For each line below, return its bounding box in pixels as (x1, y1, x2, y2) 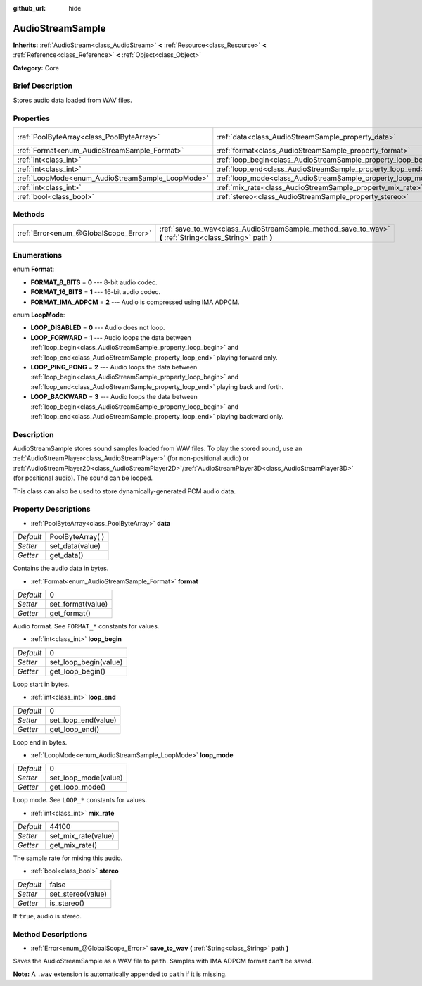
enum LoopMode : (13, 310, 65, 320)
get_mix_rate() (49, 840, 98, 850)
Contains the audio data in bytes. (13, 564, 109, 573)
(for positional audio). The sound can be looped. (13, 474, 153, 482)
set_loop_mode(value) (49, 773, 123, 783)
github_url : (13, 4, 46, 12)
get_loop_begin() (49, 666, 105, 676)
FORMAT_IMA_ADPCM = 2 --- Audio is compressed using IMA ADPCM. (30, 298, 240, 306)
